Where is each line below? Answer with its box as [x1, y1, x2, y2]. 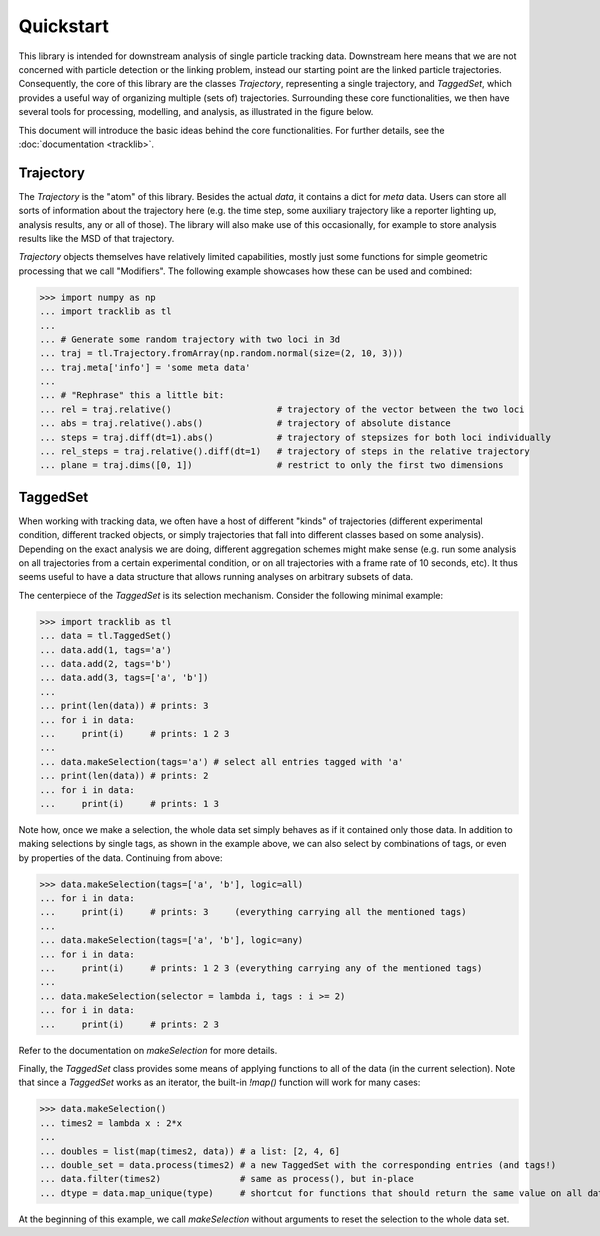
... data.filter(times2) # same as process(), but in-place [39, 1173, 415, 1185]
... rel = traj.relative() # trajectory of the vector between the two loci [39, 403, 525, 415]
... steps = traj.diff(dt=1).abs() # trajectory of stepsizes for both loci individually [39, 431, 552, 443]
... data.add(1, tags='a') [39, 644, 172, 655]
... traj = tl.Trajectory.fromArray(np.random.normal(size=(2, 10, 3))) [39, 348, 404, 359]
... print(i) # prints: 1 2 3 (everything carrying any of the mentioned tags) [39, 963, 483, 974]
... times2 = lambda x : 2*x [39, 1117, 183, 1129]
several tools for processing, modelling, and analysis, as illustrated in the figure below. [18, 106, 374, 118]
